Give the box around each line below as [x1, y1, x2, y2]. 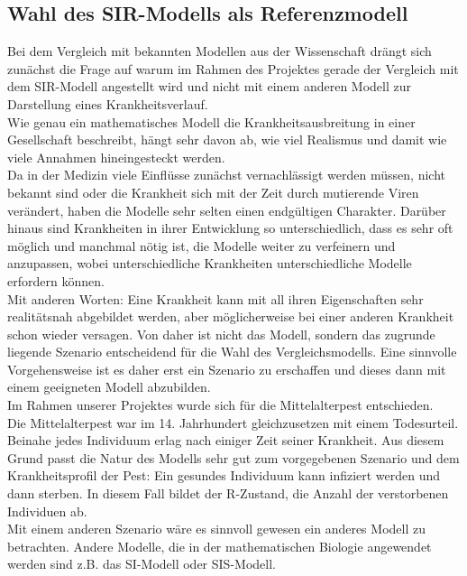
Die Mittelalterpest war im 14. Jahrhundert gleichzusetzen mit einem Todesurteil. [7, 413, 459, 432]
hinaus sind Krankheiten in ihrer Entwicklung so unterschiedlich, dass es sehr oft [7, 218, 453, 237]
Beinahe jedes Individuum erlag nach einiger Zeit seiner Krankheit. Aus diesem [7, 431, 444, 450]
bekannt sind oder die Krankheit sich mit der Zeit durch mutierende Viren [7, 182, 419, 201]
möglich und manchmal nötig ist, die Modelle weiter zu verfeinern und [7, 236, 396, 255]
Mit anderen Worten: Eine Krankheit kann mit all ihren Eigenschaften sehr [7, 289, 424, 308]
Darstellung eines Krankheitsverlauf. [7, 94, 208, 113]
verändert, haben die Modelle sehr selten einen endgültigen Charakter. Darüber [7, 200, 446, 219]
